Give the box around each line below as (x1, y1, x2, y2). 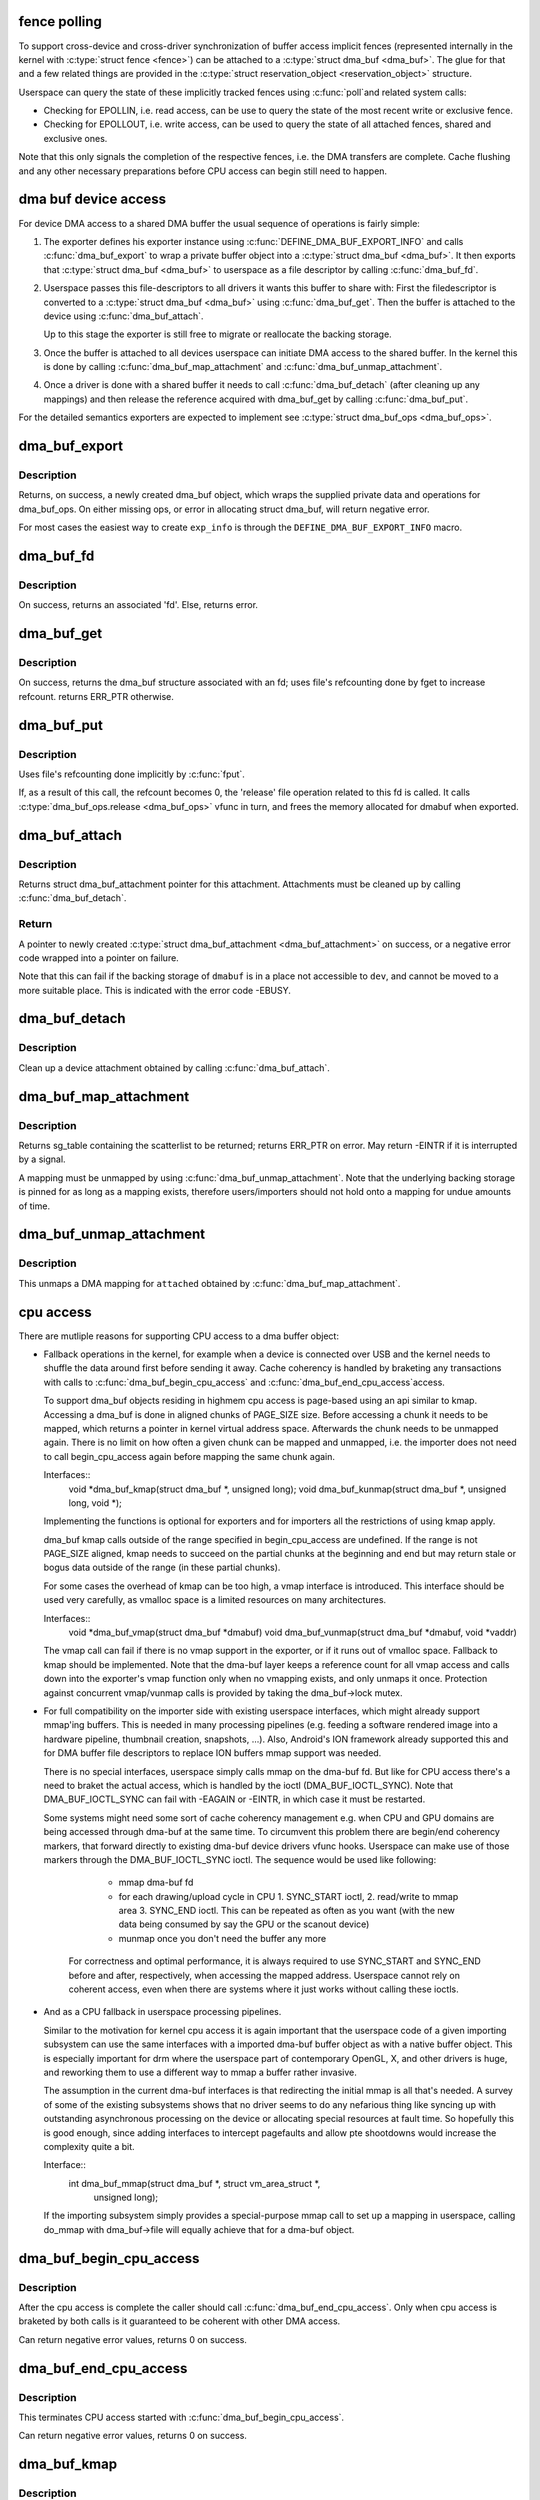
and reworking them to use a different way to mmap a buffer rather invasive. (43, 2066, 357, 2078)
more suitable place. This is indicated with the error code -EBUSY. (18, 984, 292, 996)
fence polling (18, 13, 102, 30)
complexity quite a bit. (43, 2140, 135, 2152)
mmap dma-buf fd (118, 1876, 194, 1889)
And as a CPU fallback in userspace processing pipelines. (43, 2006, 282, 2018)
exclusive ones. (43, 132, 108, 144)
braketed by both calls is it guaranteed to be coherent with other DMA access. (18, 2315, 341, 2327)
